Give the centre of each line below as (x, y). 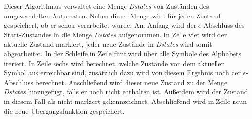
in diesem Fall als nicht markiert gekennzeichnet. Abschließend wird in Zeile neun (126, 101)
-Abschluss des (223, 25)
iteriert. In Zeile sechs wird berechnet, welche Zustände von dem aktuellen (115, 63)
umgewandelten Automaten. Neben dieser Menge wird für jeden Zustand (112, 15)
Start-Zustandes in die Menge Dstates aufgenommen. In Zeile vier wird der (116, 34)
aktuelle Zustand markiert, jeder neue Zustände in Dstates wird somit (108, 44)
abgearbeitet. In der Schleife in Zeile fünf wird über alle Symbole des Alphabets (123, 53)
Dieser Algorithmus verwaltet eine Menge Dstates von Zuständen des (107, 6)
